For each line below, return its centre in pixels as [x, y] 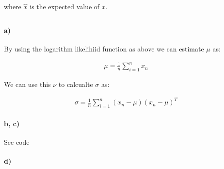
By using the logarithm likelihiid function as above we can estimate [104, 49]
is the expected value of [65, 6]
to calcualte [76, 84]
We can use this [27, 84]
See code [17, 142]
